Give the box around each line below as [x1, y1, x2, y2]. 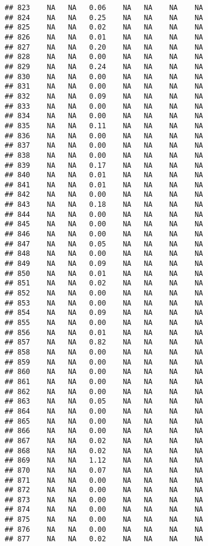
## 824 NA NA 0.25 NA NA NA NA [5, 13, 203, 22]
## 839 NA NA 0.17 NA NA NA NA [5, 161, 203, 170]
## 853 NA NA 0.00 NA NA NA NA [5, 298, 203, 307]
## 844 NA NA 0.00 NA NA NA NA [5, 210, 203, 219]
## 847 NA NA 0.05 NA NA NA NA [5, 239, 203, 248]
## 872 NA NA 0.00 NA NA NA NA [5, 486, 203, 495]
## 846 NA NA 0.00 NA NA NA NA [5, 230, 203, 239]
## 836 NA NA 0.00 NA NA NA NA [5, 131, 203, 140]
